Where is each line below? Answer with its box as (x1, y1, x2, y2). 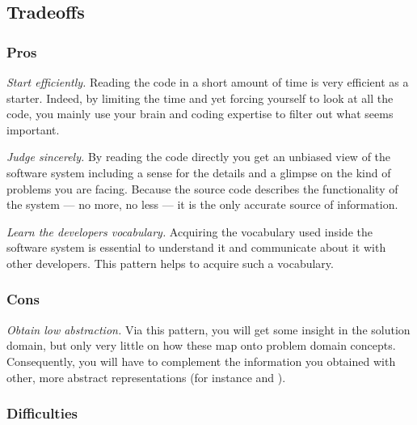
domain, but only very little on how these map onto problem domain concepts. (6, 337, 396, 354)
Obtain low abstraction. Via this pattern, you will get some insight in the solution (6, 321, 411, 338)
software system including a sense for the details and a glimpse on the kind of (6, 164, 391, 181)
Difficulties (6, 403, 78, 423)
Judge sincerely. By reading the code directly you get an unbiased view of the (6, 148, 391, 165)
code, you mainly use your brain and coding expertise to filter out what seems (6, 105, 394, 122)
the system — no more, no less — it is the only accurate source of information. (6, 196, 398, 213)
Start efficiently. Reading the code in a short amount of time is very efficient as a (6, 74, 409, 90)
